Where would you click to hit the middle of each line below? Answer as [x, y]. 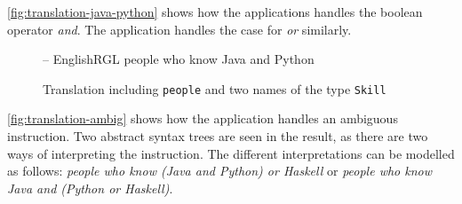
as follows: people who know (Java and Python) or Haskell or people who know [220, 171]
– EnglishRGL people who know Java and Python [179, 59]
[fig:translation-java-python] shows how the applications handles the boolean [215, 12]
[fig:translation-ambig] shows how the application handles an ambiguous [203, 118]
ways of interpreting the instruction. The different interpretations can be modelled [231, 153]
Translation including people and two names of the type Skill [215, 88]
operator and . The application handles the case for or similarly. [179, 29]
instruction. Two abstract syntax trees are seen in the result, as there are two [218, 136]
